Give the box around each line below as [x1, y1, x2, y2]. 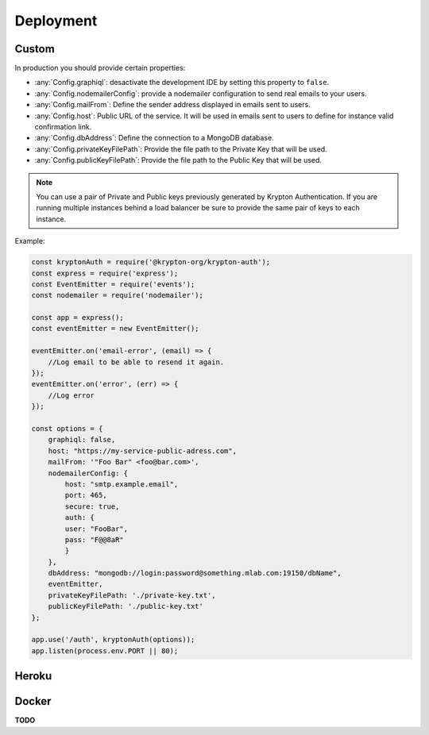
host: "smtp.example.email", [64, 479, 179, 488]
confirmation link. [34, 122, 92, 132]
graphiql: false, [48, 435, 116, 444]
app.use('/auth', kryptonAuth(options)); [31, 635, 195, 645]
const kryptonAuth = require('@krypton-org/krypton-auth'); [31, 258, 271, 267]
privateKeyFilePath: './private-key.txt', [48, 591, 216, 599]
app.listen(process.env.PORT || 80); [31, 646, 179, 655]
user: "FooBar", [64, 524, 129, 533]
